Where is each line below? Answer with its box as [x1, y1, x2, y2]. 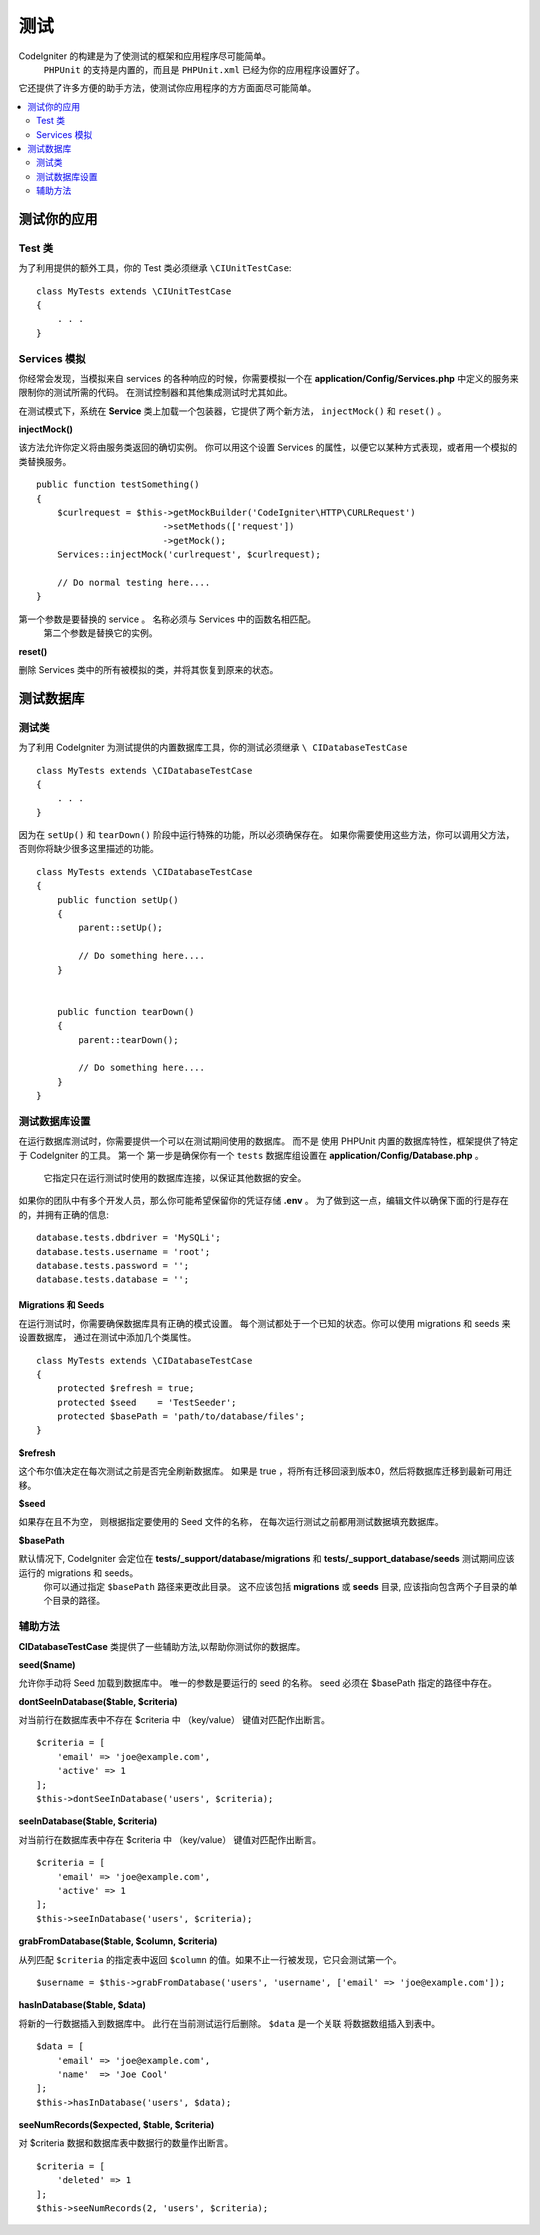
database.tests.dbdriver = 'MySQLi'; [36, 1232, 222, 1244]
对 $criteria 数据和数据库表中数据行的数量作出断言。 [18, 2137, 234, 2149]
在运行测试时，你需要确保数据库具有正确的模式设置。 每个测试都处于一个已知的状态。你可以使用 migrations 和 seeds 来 [18, 1317, 511, 1329]
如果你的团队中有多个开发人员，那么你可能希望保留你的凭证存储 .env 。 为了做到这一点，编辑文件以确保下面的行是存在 [18, 1195, 509, 1207]
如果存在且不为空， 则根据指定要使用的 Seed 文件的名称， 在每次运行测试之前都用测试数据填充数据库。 [18, 1516, 444, 1528]
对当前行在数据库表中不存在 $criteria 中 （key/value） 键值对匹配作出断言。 [18, 1714, 330, 1726]
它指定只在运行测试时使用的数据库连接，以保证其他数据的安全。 [43, 1172, 307, 1184]
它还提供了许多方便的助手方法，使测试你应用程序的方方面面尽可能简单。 [18, 82, 317, 94]
